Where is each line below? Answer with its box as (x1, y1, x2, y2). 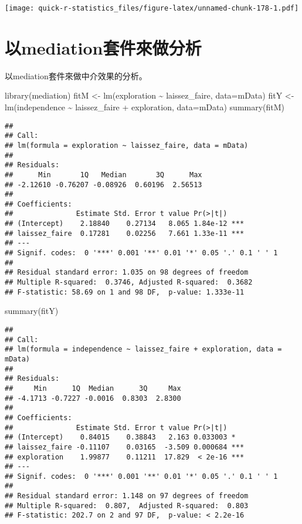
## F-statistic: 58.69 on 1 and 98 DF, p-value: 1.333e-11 (5, 288, 245, 296)
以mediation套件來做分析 (5, 35, 202, 59)
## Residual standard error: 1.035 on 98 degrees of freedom (5, 268, 249, 277)
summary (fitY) (5, 305, 59, 317)
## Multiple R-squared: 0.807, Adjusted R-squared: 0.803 (5, 501, 249, 510)
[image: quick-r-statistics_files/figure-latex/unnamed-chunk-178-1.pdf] (5, 4, 299, 12)
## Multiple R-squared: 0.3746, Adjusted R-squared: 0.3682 (5, 278, 253, 287)
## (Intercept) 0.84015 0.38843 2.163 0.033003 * (5, 433, 236, 442)
